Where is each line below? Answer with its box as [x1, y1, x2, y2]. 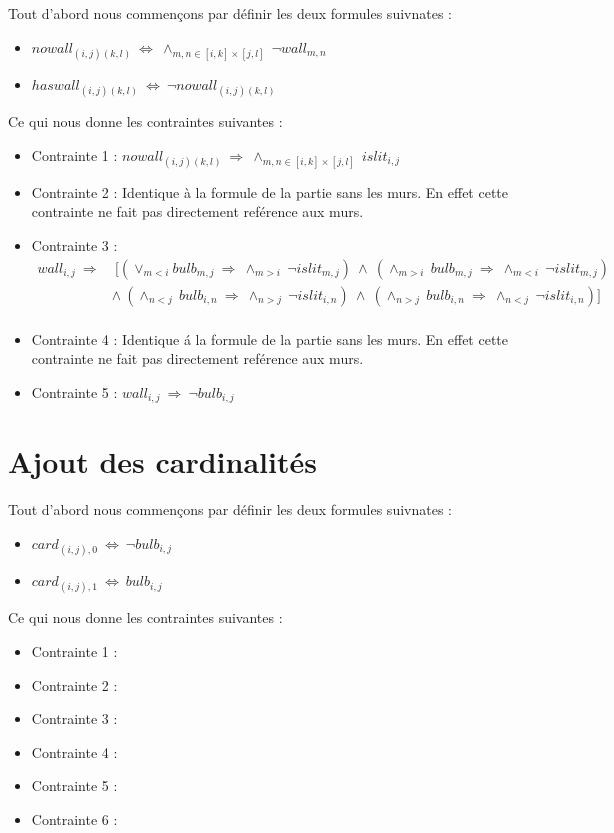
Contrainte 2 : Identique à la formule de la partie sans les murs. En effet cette [31, 181, 509, 202]
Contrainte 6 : [31, 808, 118, 829]
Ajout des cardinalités [8, 441, 317, 482]
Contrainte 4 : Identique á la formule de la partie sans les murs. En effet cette [31, 328, 509, 349]
